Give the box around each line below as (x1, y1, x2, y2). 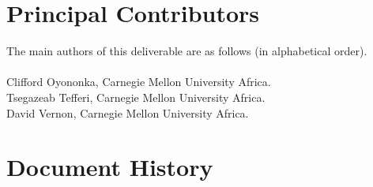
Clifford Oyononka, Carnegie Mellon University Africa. (6, 73, 271, 90)
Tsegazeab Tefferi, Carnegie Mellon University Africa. (6, 88, 266, 105)
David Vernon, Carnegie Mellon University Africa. (6, 104, 249, 121)
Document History (6, 151, 213, 183)
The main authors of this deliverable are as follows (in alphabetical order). (6, 43, 367, 59)
